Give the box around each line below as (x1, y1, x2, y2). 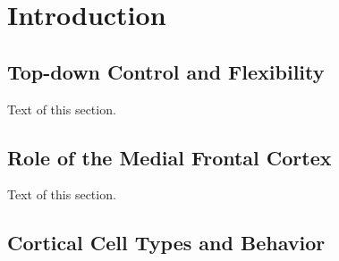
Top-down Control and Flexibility (7, 57, 325, 85)
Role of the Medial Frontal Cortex (7, 143, 332, 171)
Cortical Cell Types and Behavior (7, 229, 326, 257)
